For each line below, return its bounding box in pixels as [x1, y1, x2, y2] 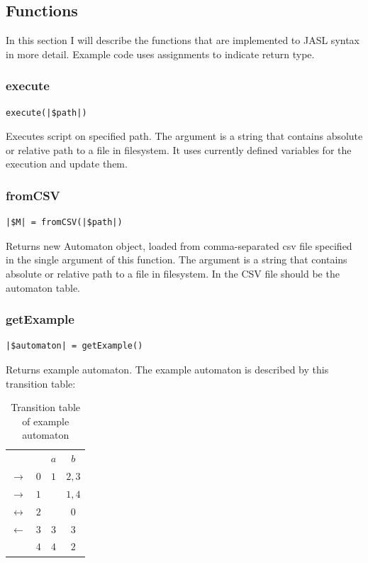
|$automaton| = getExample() [6, 341, 143, 351]
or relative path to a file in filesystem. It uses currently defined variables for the [6, 142, 352, 157]
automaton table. [6, 280, 81, 295]
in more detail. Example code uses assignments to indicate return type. [6, 46, 315, 61]
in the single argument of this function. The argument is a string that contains [6, 252, 347, 267]
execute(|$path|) [6, 107, 87, 118]
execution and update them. [6, 156, 128, 171]
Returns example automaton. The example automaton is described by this [6, 361, 329, 376]
